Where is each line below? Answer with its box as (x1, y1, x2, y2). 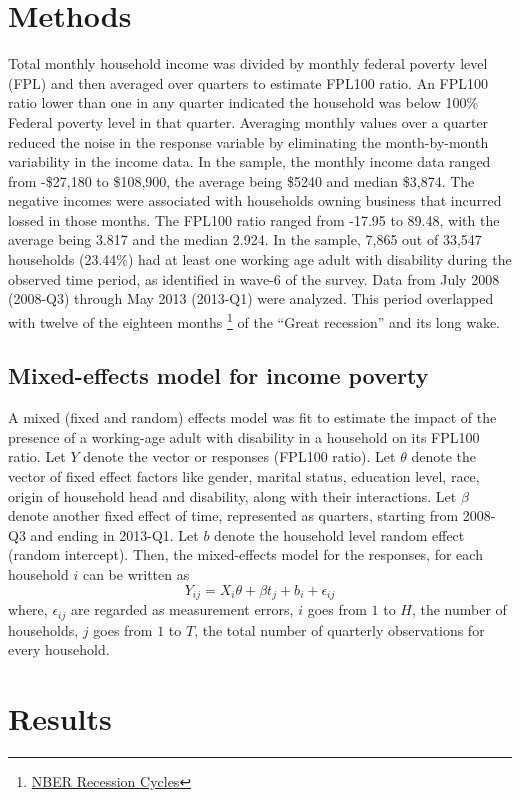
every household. (8, 639, 110, 660)
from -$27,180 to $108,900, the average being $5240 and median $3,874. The (8, 170, 475, 191)
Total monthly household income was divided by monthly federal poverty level (8, 53, 488, 74)
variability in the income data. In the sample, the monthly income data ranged (8, 151, 491, 172)
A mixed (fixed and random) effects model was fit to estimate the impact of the (8, 407, 497, 428)
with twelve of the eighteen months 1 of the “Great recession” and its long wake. (8, 308, 500, 332)
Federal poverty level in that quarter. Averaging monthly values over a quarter (8, 111, 489, 132)
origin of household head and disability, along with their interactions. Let (8, 485, 457, 506)
